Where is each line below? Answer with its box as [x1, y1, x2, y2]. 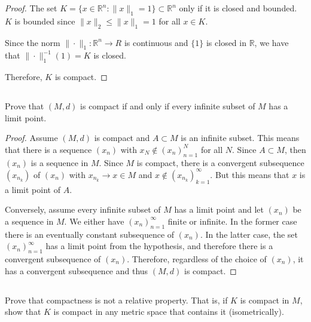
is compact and [94, 131, 150, 144]
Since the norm [5, 36, 60, 48]
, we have [254, 36, 289, 48]
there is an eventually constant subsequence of [5, 228, 175, 240]
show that [5, 305, 41, 318]
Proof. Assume [5, 131, 58, 144]
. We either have [64, 214, 124, 227]
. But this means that [210, 168, 289, 180]
